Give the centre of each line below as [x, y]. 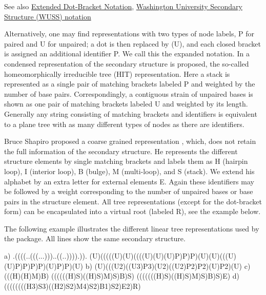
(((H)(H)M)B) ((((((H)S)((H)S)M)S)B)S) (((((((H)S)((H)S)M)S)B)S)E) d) [122, 276]
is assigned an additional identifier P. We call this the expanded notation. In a [127, 54]
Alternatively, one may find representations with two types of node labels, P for [129, 34]
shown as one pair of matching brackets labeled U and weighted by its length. [126, 104]
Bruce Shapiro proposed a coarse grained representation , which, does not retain [130, 141]
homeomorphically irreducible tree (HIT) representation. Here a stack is [117, 73]
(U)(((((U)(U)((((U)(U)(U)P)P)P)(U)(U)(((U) [163, 256]
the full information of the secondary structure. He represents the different [121, 151]
